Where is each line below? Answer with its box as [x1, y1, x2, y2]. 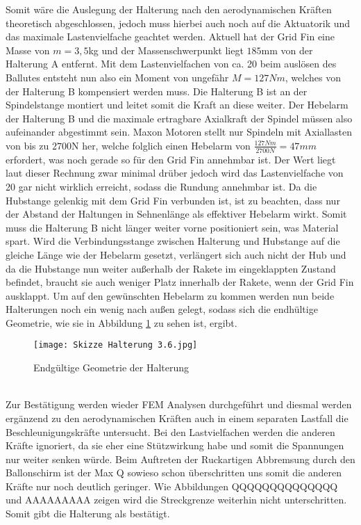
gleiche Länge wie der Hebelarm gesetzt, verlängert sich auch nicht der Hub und [6, 247, 346, 261]
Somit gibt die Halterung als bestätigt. [6, 506, 170, 521]
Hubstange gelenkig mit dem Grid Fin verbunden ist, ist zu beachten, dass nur [6, 193, 340, 207]
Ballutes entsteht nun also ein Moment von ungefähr [6, 70, 229, 84]
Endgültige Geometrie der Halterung [33, 360, 190, 375]
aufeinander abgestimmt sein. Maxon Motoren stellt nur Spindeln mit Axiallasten [6, 124, 353, 139]
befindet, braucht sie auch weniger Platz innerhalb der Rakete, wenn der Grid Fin [6, 275, 354, 289]
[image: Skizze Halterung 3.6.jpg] [33, 340, 198, 350]
